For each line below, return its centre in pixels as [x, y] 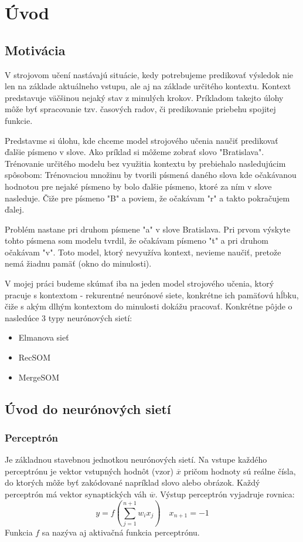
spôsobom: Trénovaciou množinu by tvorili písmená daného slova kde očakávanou [151, 175]
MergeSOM [39, 377]
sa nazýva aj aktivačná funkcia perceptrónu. [121, 532]
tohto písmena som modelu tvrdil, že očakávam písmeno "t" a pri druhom [137, 240]
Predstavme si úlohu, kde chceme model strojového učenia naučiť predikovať [142, 140]
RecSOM [35, 357]
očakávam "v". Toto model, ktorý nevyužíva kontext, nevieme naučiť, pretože [143, 252]
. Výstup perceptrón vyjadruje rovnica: [225, 494]
